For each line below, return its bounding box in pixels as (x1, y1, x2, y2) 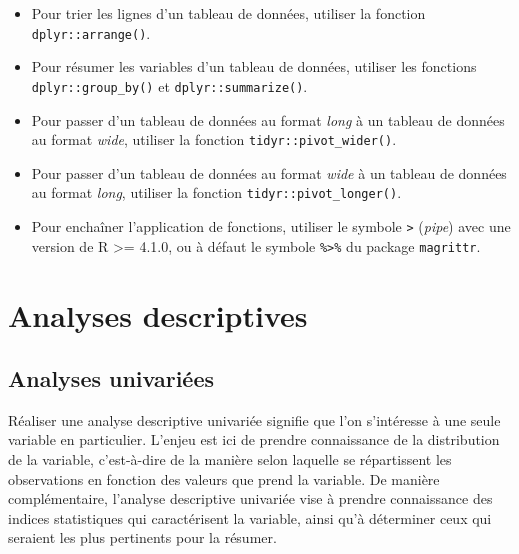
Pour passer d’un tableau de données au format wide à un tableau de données (31, 162, 507, 183)
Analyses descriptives (8, 294, 308, 335)
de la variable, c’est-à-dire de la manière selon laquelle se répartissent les (8, 449, 452, 470)
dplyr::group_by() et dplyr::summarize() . (31, 75, 308, 96)
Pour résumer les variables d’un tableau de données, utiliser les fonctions (31, 56, 477, 77)
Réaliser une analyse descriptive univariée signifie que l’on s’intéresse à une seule (8, 409, 501, 430)
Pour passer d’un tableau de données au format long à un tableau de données (31, 109, 505, 130)
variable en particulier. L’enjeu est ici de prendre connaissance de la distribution (8, 429, 500, 450)
